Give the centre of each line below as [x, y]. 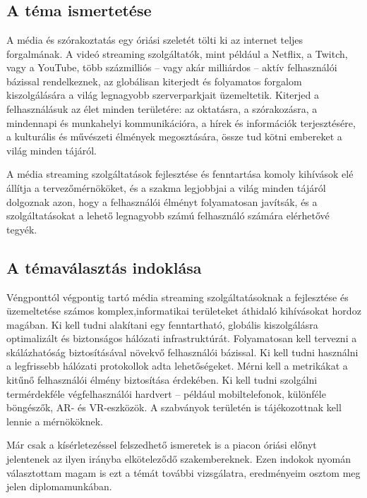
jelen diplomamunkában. [59, 486]
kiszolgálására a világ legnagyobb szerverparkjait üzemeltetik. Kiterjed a [163, 95]
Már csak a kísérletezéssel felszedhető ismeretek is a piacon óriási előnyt [162, 445]
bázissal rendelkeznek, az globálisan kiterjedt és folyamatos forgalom [154, 81]
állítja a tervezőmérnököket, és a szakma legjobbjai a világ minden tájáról [166, 187]
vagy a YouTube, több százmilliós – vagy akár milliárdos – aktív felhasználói [172, 67]
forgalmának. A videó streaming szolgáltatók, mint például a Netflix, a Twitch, [177, 53]
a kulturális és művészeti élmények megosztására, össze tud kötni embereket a [174, 136]
